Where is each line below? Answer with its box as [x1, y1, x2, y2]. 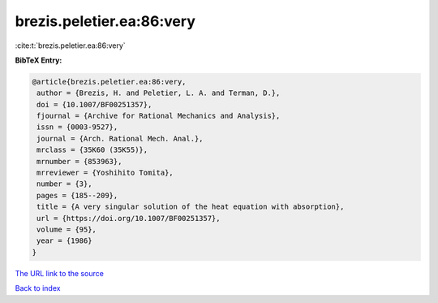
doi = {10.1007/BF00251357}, [36, 100, 152, 109]
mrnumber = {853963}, [36, 157, 122, 166]
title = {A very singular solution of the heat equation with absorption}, [36, 202, 345, 211]
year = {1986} [36, 236, 92, 245]
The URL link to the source [15, 268, 105, 278]
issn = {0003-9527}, [36, 123, 118, 132]
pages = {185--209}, [36, 191, 118, 200]
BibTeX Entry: [15, 55, 62, 65]
